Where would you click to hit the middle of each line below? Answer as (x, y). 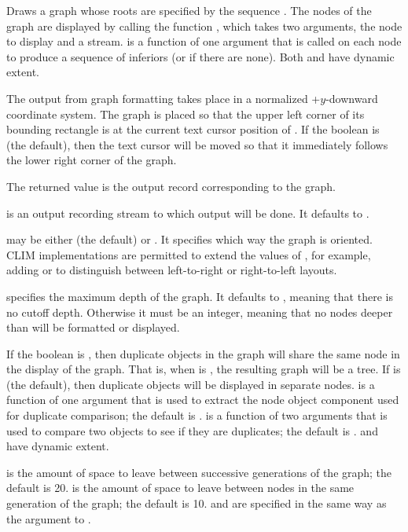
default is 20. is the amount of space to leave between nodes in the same (180, 488)
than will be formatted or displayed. (93, 327)
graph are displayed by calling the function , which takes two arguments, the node (204, 26)
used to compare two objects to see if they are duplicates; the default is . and (192, 430)
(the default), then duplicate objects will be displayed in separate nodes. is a (191, 384)
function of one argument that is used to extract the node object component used (203, 400)
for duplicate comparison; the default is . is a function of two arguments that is (197, 415)
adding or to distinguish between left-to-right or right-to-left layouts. (172, 270)
